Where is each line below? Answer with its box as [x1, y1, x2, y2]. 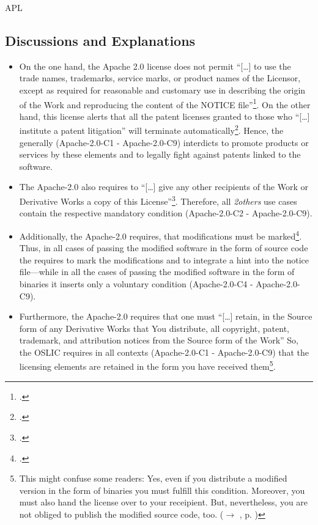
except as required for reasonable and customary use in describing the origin [19, 83, 306, 96]
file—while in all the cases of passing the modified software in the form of [19, 265, 295, 278]
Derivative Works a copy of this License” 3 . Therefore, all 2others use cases [19, 193, 297, 207]
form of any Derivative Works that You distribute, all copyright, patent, [19, 321, 290, 334]
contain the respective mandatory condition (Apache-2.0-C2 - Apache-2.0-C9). [19, 207, 312, 219]
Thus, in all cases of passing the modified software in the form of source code [19, 241, 308, 254]
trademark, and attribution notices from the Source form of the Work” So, [19, 334, 298, 347]
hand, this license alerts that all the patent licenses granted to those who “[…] [19, 109, 310, 122]
